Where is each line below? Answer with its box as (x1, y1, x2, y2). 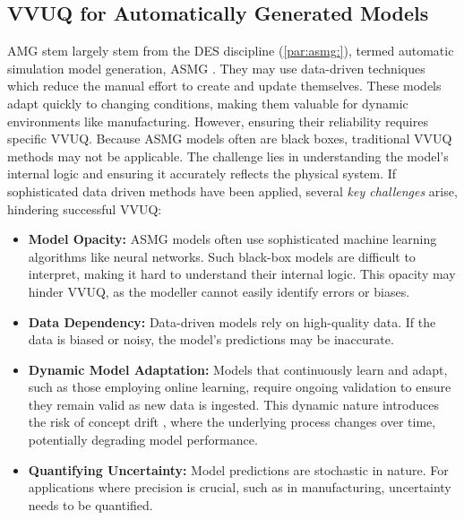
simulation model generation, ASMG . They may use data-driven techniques (7, 58, 425, 77)
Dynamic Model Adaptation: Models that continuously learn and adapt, (28, 360, 448, 378)
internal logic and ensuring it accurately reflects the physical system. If (7, 164, 397, 183)
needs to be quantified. (28, 495, 153, 514)
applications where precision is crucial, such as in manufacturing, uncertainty (28, 478, 451, 497)
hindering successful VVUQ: (7, 199, 162, 218)
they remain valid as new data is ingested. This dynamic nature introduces (28, 394, 440, 413)
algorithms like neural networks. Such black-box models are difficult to (28, 247, 416, 265)
